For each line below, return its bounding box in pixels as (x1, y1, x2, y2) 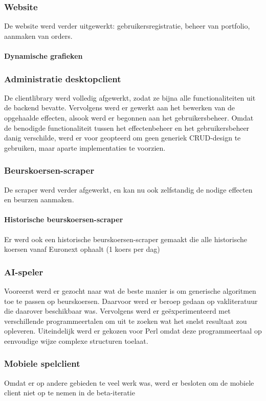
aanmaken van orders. (4, 30, 73, 41)
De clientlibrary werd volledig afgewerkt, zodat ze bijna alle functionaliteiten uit (4, 92, 256, 103)
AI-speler (4, 265, 43, 278)
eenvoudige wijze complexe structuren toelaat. (4, 335, 148, 346)
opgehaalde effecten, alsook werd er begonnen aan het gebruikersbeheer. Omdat (4, 112, 254, 123)
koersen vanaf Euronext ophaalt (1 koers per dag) (4, 244, 160, 254)
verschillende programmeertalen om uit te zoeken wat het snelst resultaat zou (4, 315, 247, 326)
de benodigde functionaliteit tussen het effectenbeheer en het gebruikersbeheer (4, 122, 250, 133)
